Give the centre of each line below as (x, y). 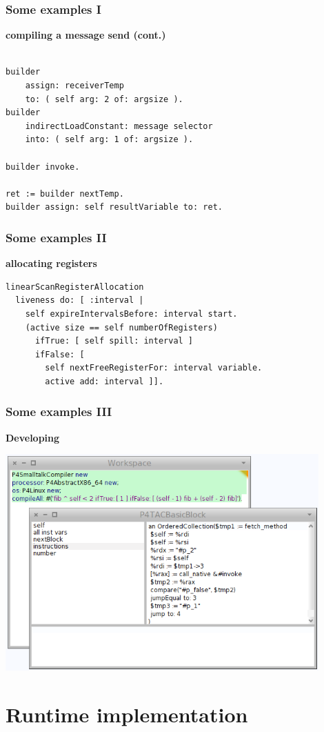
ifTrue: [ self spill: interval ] (114, 341)
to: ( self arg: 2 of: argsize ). (104, 99)
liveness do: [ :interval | (80, 300)
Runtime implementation (127, 714)
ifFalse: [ (60, 354)
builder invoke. (43, 167)
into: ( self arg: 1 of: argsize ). (109, 140)
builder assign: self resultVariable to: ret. (114, 207)
